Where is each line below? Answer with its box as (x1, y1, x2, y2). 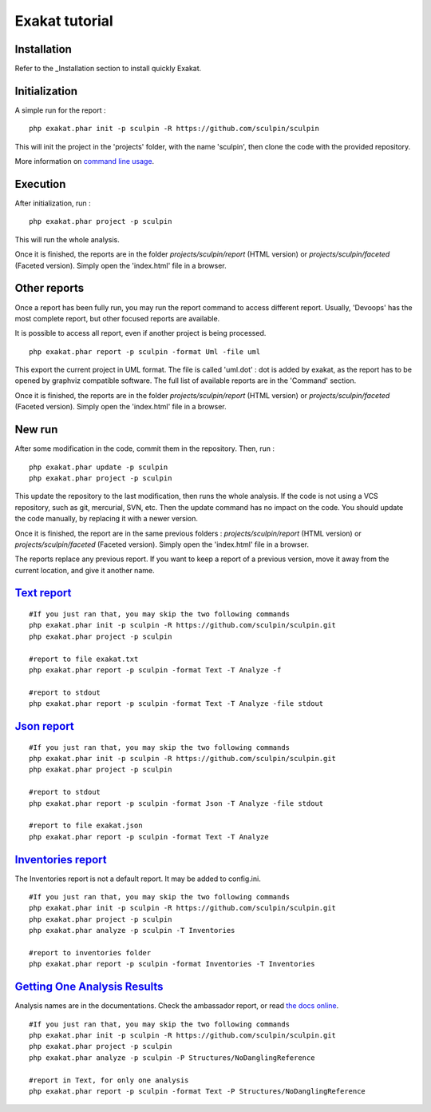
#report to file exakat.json (29, 821, 143, 831)
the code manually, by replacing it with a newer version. (14, 514, 199, 524)
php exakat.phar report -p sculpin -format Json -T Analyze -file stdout (29, 799, 324, 807)
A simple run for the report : (14, 105, 106, 115)
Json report (14, 719, 75, 733)
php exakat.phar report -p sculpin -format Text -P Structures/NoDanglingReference (29, 1087, 366, 1096)
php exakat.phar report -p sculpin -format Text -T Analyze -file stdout (29, 699, 324, 708)
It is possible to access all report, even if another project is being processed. (14, 329, 267, 338)
